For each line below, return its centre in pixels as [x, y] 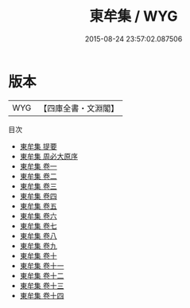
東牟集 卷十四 [42, 295]
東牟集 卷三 [38, 186]
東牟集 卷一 [38, 166]
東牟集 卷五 [38, 206]
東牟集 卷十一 [42, 265]
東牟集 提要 [38, 146]
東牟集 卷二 [38, 176]
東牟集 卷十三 [42, 285]
